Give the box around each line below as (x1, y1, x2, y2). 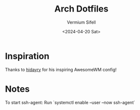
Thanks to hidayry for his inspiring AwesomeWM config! (5, 67, 117, 72)
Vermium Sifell (67, 19, 96, 25)
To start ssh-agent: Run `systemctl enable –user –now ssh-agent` (5, 99, 136, 105)
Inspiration (5, 51, 49, 61)
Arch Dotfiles (54, 3, 109, 14)
